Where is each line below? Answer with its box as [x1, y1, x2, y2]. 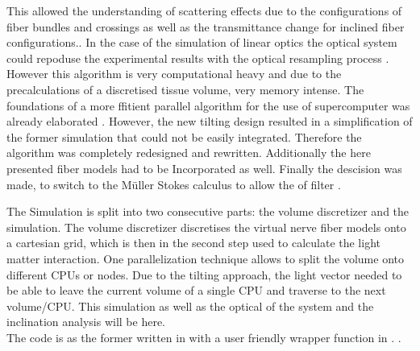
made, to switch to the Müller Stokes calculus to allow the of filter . [6, 175, 341, 192]
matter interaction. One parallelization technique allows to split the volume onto [6, 250, 404, 266]
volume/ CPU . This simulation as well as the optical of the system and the [6, 297, 374, 314]
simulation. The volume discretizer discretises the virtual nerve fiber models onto [6, 218, 406, 235]
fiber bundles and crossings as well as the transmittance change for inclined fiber [6, 18, 405, 35]
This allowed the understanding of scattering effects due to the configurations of [6, 2, 402, 19]
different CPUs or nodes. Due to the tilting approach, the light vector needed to [6, 266, 402, 283]
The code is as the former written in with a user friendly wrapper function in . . [6, 328, 401, 345]
